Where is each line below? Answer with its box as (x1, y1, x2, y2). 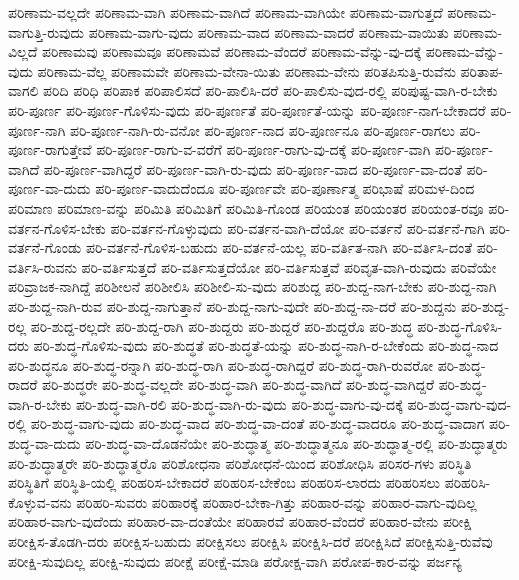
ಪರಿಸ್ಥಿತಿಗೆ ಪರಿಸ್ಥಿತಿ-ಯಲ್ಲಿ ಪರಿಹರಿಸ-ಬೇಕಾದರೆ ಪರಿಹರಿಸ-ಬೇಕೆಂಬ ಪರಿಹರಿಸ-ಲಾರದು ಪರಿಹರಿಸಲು (8, 472, 441, 493)
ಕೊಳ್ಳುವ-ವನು (8, 491, 72, 512)
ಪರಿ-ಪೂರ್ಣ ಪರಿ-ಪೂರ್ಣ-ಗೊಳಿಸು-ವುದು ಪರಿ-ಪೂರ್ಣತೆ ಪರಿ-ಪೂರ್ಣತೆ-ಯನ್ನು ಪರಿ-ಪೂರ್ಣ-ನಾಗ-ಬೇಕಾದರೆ (8, 99, 486, 120)
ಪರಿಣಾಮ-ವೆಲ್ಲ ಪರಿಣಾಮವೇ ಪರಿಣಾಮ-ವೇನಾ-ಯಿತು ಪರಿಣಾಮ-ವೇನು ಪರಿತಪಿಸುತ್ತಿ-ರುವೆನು (37, 60, 456, 81)
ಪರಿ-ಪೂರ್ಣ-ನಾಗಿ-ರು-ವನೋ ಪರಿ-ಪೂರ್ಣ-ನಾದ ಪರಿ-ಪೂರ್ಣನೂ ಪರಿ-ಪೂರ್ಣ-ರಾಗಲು (69, 119, 455, 140)
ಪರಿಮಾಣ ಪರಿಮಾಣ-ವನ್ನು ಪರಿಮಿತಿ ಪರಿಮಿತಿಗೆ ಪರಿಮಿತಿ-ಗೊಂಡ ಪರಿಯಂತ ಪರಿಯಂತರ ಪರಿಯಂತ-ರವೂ (8, 197, 484, 218)
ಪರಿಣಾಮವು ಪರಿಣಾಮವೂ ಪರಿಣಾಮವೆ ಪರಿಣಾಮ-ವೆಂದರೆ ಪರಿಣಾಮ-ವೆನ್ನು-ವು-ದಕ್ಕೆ (42, 41, 422, 62)
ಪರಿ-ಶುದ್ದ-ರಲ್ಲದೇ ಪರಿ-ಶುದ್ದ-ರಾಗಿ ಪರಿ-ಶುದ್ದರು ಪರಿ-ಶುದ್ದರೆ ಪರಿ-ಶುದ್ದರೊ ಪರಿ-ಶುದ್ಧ (30, 315, 413, 336)
